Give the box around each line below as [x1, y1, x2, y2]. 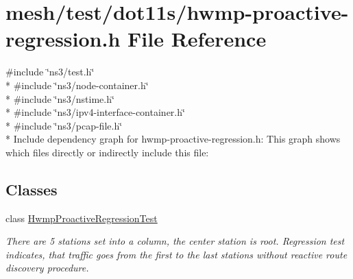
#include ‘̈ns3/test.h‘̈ [5, 64, 95, 79]
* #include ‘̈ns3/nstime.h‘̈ [5, 91, 114, 106]
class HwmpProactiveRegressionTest [5, 210, 158, 225]
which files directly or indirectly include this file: [5, 145, 209, 159]
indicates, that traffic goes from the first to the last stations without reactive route [5, 247, 348, 261]
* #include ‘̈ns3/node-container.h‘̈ [5, 77, 149, 92]
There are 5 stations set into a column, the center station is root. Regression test [5, 234, 345, 248]
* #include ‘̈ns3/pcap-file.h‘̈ [5, 118, 123, 132]
